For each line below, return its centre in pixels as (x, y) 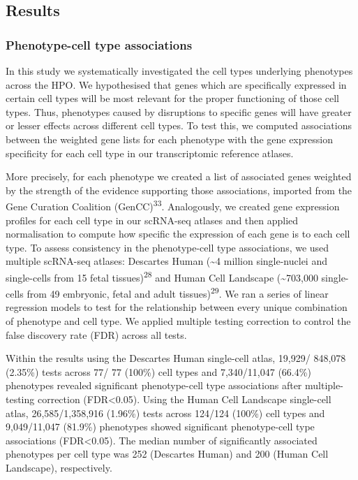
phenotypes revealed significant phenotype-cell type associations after (154, 385)
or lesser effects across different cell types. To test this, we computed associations (179, 125)
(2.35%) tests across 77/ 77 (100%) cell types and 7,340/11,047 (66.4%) (158, 371)
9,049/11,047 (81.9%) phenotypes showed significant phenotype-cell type (160, 427)
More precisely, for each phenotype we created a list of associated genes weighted (179, 176)
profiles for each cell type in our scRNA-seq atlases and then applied (152, 220)
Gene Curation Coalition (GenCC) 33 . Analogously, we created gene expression (173, 205)
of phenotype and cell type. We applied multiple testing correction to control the (178, 321)
